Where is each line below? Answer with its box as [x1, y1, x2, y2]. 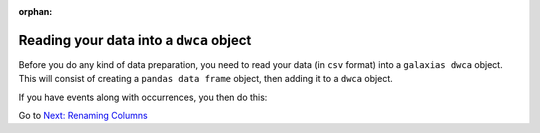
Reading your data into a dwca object [18, 31, 252, 49]
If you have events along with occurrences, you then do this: [18, 91, 268, 103]
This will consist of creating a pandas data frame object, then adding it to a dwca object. [18, 73, 394, 85]
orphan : [18, 6, 53, 17]
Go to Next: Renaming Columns [18, 110, 149, 122]
